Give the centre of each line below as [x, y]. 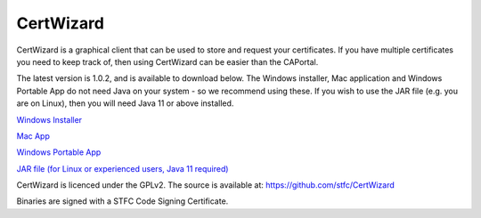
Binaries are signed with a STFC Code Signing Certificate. [122, 201]
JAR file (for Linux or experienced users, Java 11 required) [122, 168]
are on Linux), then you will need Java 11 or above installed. [125, 103]
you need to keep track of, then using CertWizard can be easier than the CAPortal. [167, 61]
